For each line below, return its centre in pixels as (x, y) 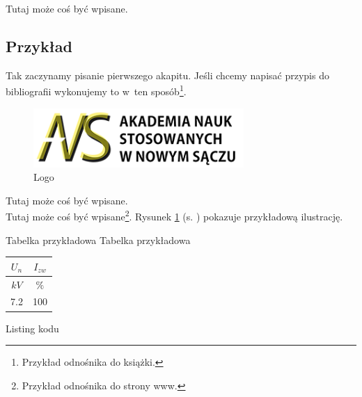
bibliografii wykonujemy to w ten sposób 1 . (96, 90)
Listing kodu (32, 328)
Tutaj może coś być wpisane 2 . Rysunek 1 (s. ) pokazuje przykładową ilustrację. (174, 216)
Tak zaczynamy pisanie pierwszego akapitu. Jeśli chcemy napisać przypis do (167, 75)
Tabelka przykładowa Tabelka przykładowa (98, 240)
